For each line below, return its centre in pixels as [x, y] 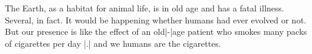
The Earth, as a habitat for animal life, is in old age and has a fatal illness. [144, 8]
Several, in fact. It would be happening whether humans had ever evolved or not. [156, 19]
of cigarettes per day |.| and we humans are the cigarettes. [113, 43]
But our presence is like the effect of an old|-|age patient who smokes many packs [156, 31]
